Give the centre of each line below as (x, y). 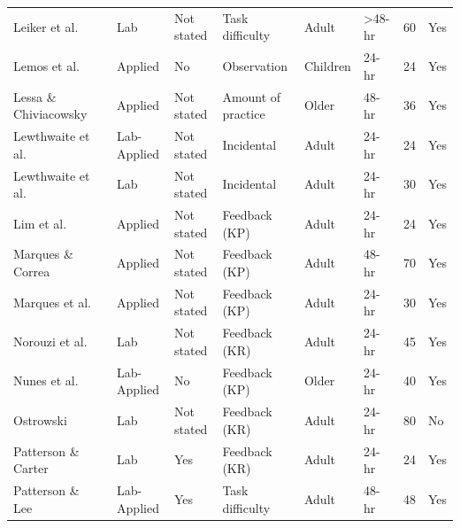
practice (244, 114)
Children (327, 65)
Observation (255, 65)
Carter (31, 468)
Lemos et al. (46, 65)
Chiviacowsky (50, 114)
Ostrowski (40, 419)
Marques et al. (53, 302)
